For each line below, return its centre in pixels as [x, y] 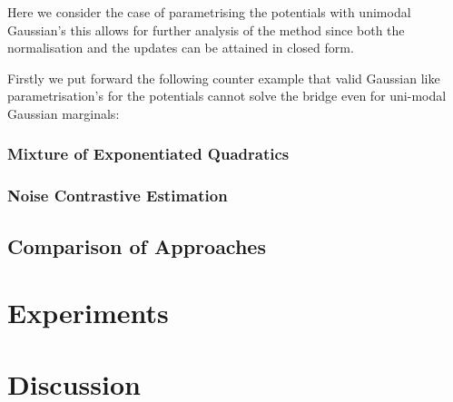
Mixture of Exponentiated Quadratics [148, 154]
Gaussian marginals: [64, 113]
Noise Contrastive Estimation [118, 196]
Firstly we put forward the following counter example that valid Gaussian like [224, 78]
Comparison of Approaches [137, 245]
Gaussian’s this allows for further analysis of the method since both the [206, 29]
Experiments [88, 313]
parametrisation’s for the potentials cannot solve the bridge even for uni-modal [227, 96]
